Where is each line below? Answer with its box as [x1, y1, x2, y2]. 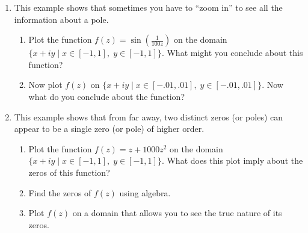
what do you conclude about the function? [28, 90, 185, 102]
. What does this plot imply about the [161, 154, 303, 167]
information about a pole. [14, 13, 109, 25]
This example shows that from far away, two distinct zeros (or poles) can [14, 110, 283, 123]
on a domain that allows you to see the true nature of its [72, 207, 282, 219]
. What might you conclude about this [161, 46, 303, 59]
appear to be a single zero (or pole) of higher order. [14, 122, 205, 135]
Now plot [28, 78, 63, 91]
